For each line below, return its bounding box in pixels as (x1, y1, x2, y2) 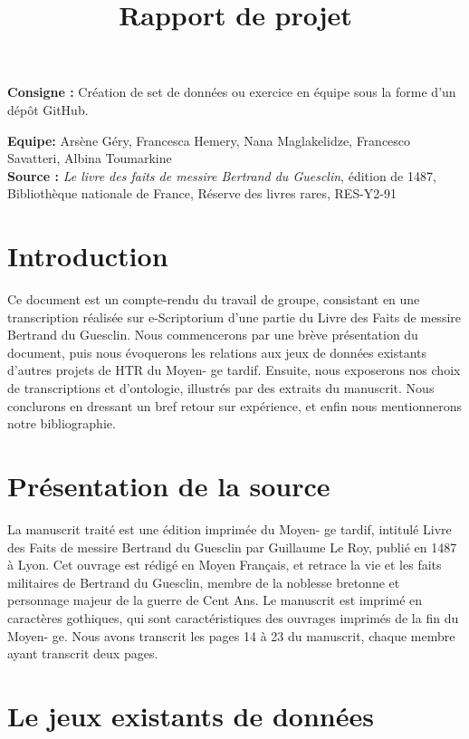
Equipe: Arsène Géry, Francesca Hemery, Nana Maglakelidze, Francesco (7, 130, 411, 149)
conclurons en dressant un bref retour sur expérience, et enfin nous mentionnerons (7, 396, 463, 415)
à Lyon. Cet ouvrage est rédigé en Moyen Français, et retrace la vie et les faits (7, 555, 442, 574)
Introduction (7, 237, 168, 274)
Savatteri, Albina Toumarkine (7, 149, 172, 168)
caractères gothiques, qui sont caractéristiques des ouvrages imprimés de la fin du (7, 608, 459, 627)
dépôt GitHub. (7, 100, 89, 119)
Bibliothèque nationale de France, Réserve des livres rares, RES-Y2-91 (7, 184, 397, 203)
